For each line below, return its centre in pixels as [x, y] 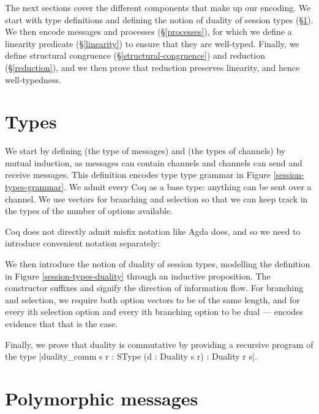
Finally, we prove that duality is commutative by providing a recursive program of [159, 344]
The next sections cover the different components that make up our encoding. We [158, 7]
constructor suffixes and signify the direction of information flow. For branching [154, 288]
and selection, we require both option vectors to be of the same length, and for [152, 299]
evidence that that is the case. [62, 323]
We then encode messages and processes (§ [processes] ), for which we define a [148, 31]
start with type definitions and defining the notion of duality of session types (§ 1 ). [159, 19]
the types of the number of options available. [89, 211]
